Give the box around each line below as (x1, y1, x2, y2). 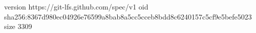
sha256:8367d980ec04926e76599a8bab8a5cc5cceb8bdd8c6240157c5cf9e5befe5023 (4, 11, 252, 21)
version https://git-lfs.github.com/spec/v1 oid (4, 1, 148, 11)
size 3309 (4, 21, 32, 31)
